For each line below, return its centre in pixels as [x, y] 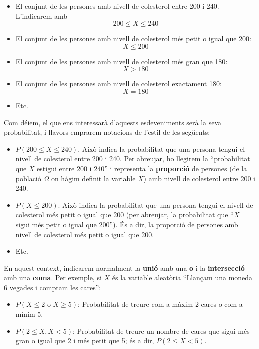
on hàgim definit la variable [93, 178]
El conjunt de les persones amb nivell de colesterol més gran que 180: [122, 61]
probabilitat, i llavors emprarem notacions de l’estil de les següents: [107, 132]
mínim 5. [29, 314]
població [28, 178]
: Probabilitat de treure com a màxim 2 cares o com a [160, 304]
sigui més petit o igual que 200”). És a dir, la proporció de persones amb [127, 224]
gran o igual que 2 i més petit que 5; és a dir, [85, 340]
